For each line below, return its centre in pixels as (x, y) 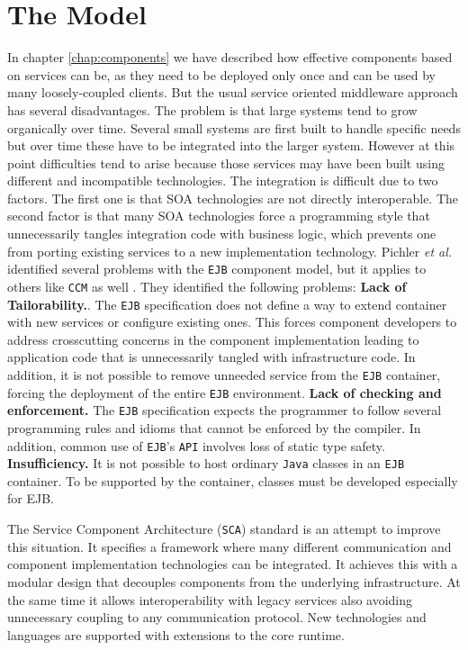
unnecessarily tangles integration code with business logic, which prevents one (222, 234)
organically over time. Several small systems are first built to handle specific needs (234, 127)
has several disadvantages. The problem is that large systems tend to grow (212, 109)
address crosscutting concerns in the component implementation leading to (213, 339)
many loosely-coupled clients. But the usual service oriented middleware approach (233, 92)
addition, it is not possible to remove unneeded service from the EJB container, (224, 375)
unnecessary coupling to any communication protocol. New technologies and (217, 617)
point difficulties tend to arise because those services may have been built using (226, 162)
